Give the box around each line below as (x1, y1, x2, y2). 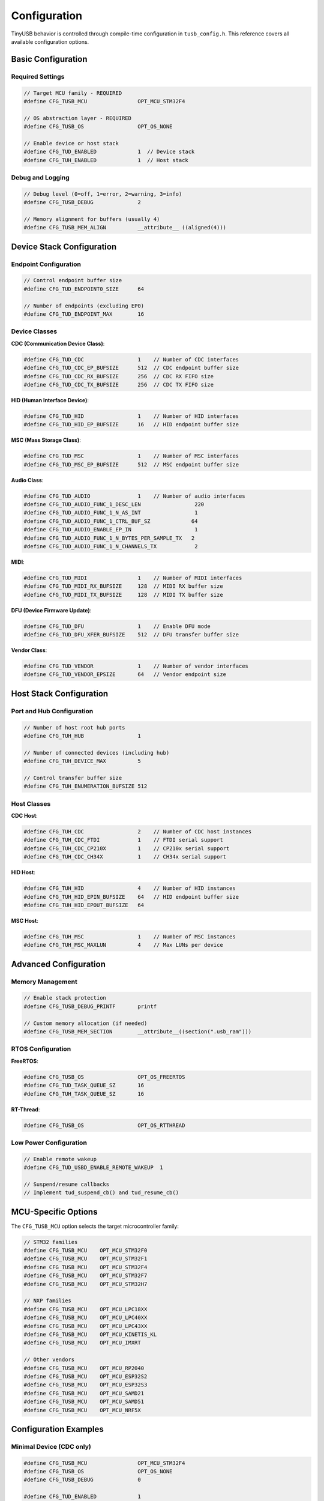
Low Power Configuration (11, 1138, 87, 1147)
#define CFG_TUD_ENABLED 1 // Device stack (23, 148, 195, 156)
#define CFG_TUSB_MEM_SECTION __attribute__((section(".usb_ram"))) (23, 1028, 252, 1035)
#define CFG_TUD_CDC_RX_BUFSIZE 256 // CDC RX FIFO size (23, 373, 214, 379)
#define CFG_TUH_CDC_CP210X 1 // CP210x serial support (23, 845, 230, 852)
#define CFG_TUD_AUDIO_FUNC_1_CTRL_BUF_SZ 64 (23, 518, 198, 525)
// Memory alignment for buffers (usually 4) (23, 216, 160, 222)
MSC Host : (11, 917, 38, 924)
